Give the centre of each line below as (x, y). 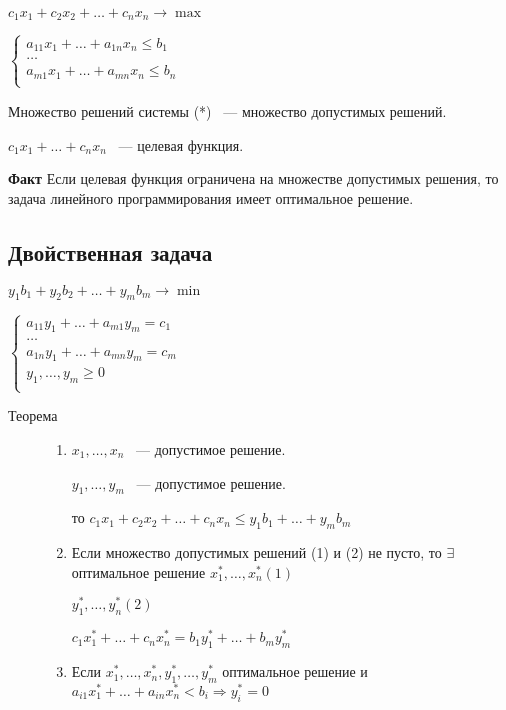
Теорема (33, 415)
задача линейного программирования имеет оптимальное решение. (211, 197)
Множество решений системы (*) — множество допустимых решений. (227, 110)
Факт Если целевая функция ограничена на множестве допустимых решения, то (253, 178)
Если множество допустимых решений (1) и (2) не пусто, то (256, 552)
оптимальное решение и (295, 671)
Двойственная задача (110, 251)
